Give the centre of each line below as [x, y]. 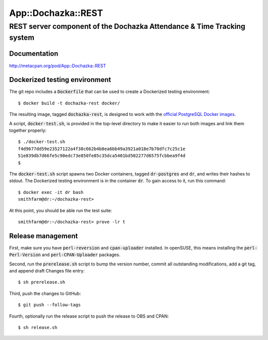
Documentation [34, 54]
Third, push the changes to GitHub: [45, 293]
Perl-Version [25, 255]
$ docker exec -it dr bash [51, 192]
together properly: [28, 130]
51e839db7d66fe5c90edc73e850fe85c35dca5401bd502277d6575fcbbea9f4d [102, 156]
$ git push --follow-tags [50, 305]
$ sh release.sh [38, 327]
